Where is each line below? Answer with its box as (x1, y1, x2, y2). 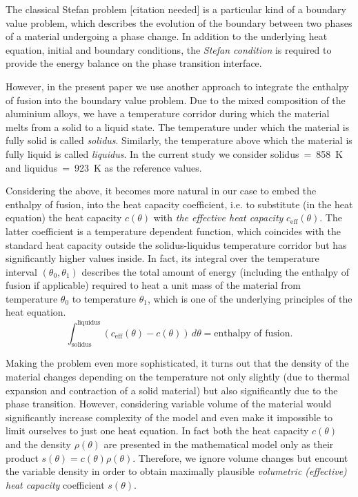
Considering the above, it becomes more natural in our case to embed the (6, 183, 317, 198)
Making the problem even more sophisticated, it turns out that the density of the (6, 356, 349, 370)
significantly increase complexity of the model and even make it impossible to (6, 409, 332, 424)
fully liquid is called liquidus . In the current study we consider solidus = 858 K (6, 146, 344, 161)
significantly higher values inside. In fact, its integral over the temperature (6, 251, 319, 265)
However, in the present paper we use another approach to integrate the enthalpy (6, 79, 349, 93)
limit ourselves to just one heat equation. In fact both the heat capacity (6, 423, 309, 438)
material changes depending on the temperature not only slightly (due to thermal (6, 369, 350, 383)
